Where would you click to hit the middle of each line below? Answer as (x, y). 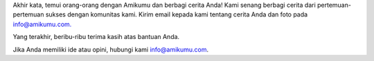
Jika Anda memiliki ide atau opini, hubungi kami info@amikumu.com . (111, 49)
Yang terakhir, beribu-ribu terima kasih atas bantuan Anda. (96, 37)
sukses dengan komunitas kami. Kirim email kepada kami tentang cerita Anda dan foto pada (177, 14)
